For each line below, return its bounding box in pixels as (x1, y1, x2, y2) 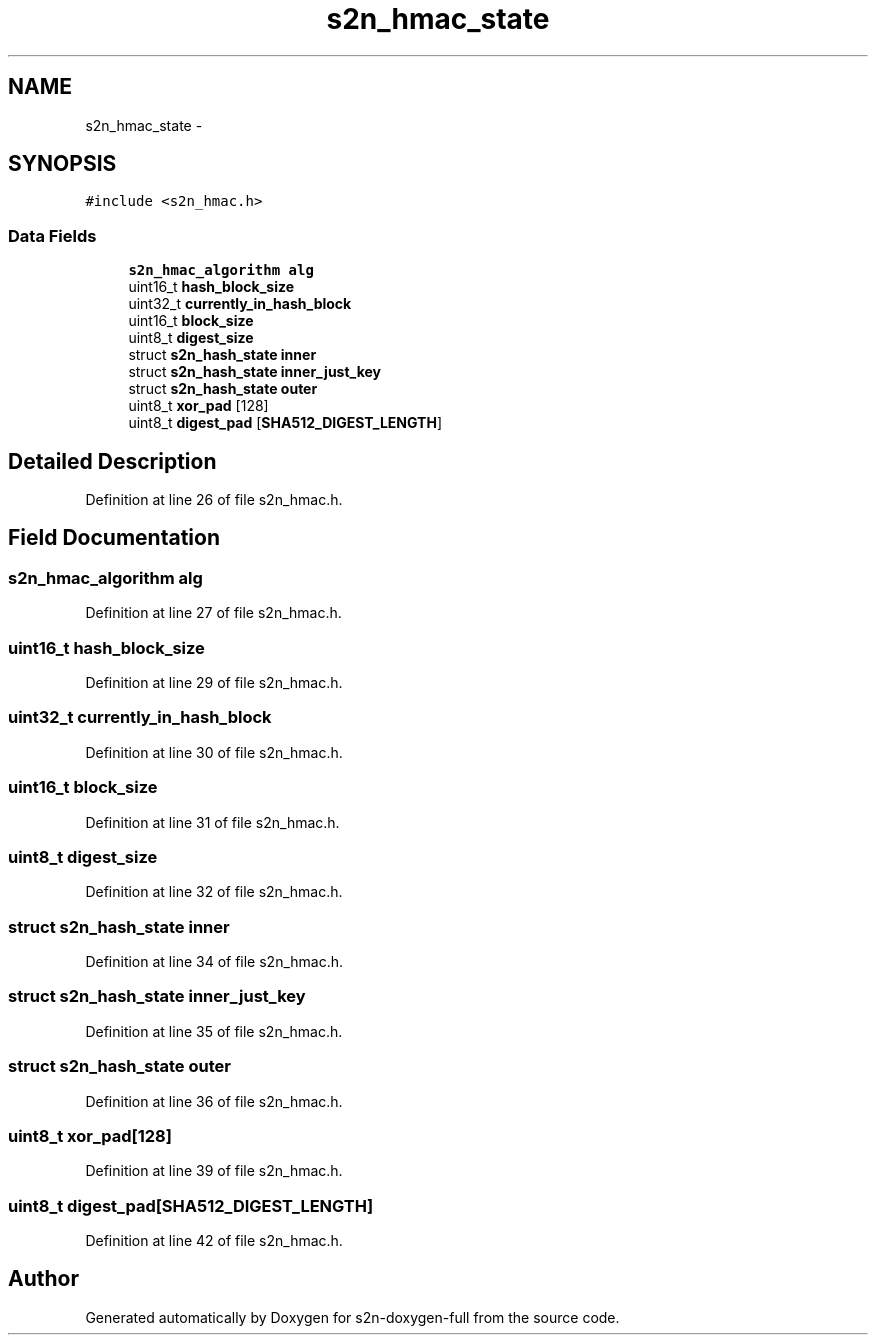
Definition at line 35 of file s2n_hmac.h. (85, 1022, 343, 1040)
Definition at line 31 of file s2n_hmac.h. (85, 813, 340, 831)
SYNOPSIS (8, 151, 117, 177)
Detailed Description (8, 448, 217, 474)
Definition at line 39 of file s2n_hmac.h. (85, 1162, 343, 1180)
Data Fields (8, 225, 97, 246)
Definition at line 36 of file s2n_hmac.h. (85, 1092, 343, 1110)
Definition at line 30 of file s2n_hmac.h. (85, 743, 343, 761)
